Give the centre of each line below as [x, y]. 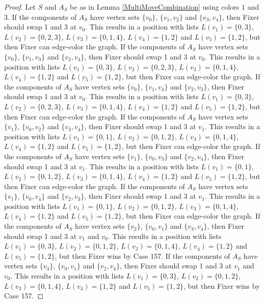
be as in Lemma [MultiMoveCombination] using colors [155, 7]
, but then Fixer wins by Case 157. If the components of [142, 255]
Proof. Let [20, 7]
